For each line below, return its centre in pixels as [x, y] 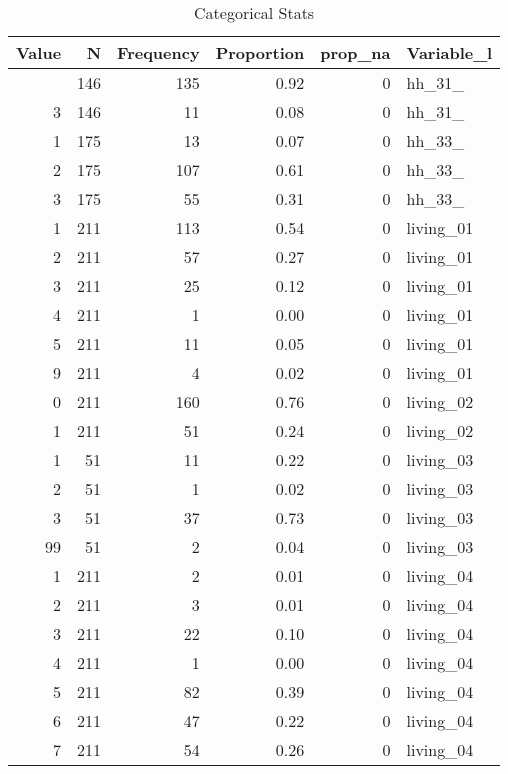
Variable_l [449, 52]
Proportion [260, 52]
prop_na [355, 52]
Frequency [158, 52]
